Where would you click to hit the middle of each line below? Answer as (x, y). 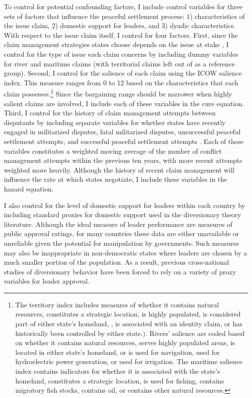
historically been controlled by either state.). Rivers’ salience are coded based (130, 333)
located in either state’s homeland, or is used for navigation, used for (118, 352)
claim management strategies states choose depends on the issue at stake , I (116, 44)
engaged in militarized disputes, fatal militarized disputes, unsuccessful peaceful (122, 132)
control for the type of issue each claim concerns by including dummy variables (121, 54)
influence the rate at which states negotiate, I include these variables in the (116, 179)
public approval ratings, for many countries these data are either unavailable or (122, 233)
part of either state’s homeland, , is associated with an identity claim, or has (129, 324)
